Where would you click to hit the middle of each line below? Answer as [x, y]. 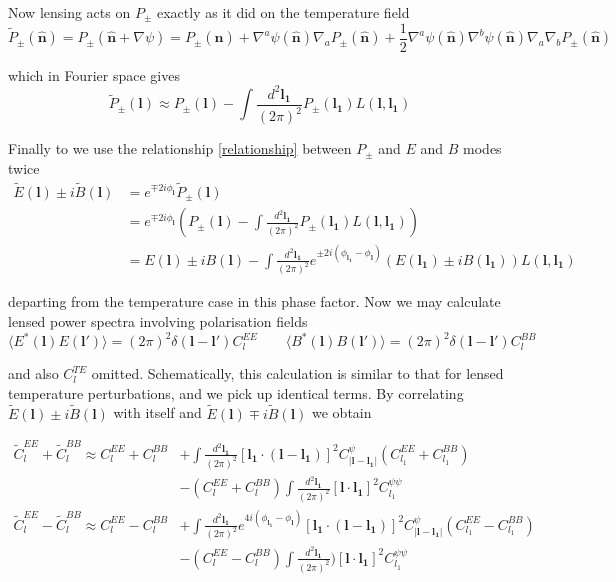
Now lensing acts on [69, 12]
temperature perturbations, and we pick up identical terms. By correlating [236, 392]
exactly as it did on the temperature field [283, 12]
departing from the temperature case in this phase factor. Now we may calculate [254, 301]
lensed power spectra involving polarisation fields [158, 321]
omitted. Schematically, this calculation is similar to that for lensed [297, 373]
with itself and [157, 412]
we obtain [342, 412]
